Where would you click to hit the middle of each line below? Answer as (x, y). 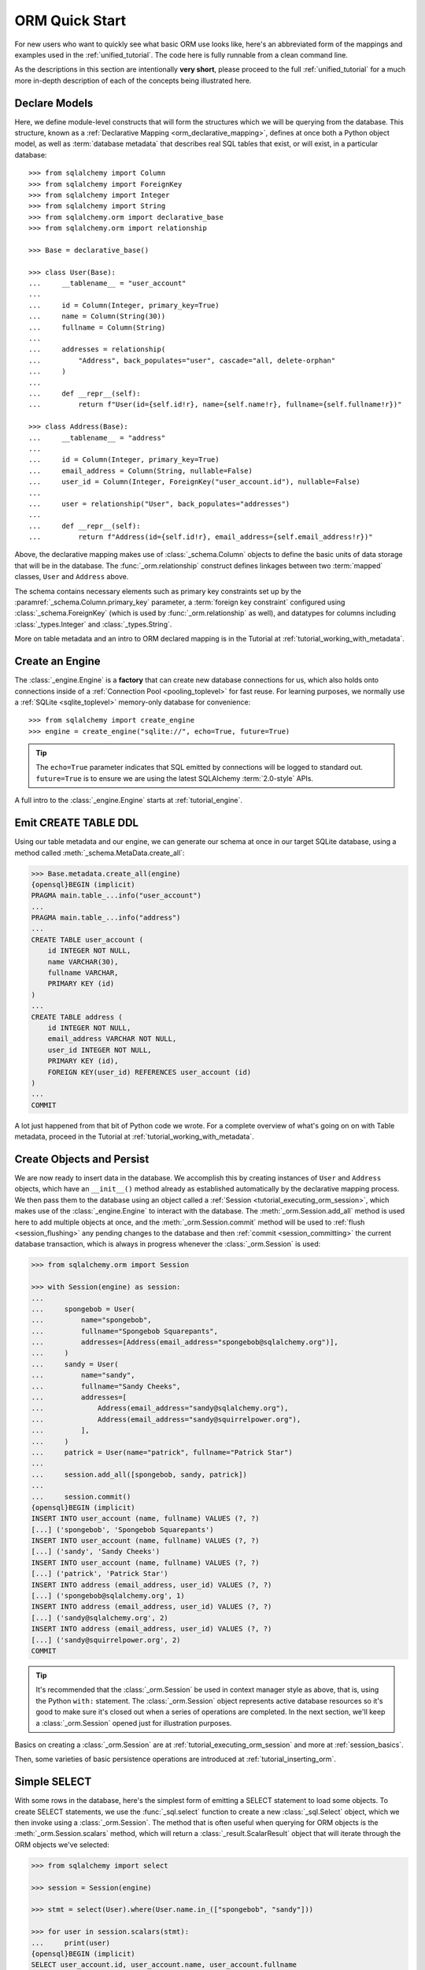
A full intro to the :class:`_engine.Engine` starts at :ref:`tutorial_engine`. (129, 801)
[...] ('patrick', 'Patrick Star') (100, 1574)
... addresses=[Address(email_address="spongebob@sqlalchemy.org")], (185, 1342)
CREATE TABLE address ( (77, 1017)
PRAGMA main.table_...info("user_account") (116, 896)
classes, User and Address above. (72, 577)
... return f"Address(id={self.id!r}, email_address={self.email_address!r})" (201, 537)
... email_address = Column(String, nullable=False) (141, 470)
